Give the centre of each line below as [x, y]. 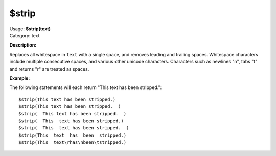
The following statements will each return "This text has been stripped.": [86, 87]
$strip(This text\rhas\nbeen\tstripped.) [73, 142]
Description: [23, 45]
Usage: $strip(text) [30, 29]
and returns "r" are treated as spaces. [49, 69]
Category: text [25, 35]
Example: [20, 78]
